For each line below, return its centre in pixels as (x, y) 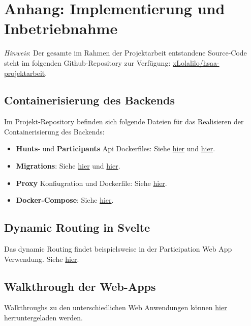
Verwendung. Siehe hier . (42, 259)
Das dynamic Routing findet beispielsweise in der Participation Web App (118, 249)
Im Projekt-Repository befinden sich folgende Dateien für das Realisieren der (124, 121)
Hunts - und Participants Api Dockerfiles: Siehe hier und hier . (116, 148)
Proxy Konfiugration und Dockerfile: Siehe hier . (91, 183)
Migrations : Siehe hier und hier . (68, 166)
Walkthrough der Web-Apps (80, 286)
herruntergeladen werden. (43, 318)
